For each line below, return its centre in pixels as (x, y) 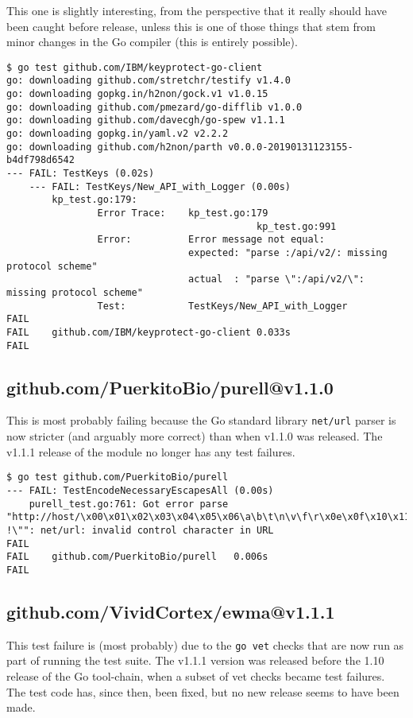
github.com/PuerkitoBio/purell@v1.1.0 (170, 387)
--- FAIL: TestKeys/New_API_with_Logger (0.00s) (160, 186)
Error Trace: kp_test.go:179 (183, 213)
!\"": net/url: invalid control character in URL (140, 530)
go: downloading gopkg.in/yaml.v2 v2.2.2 (118, 134)
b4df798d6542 (41, 160)
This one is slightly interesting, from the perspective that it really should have (197, 10)
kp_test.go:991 (297, 226)
